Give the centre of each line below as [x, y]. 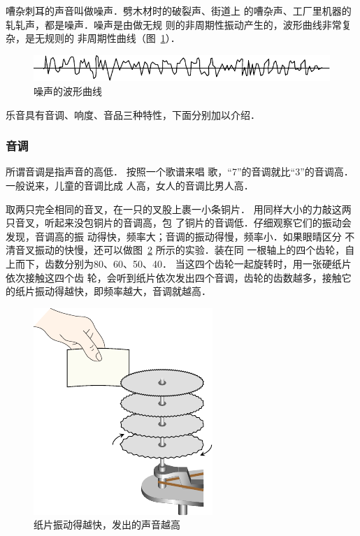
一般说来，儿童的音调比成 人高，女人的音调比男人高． [130, 185]
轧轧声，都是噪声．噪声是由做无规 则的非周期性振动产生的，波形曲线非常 [174, 24]
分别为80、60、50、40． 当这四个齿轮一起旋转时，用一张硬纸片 [208, 263]
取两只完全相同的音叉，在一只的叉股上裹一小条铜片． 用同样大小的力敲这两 [179, 209]
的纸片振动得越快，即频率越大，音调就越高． [108, 291]
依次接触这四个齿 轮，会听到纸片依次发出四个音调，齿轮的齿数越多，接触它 [179, 277]
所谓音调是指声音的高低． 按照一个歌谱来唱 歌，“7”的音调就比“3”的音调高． [180, 172]
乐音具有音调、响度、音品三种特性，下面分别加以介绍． [133, 114]
